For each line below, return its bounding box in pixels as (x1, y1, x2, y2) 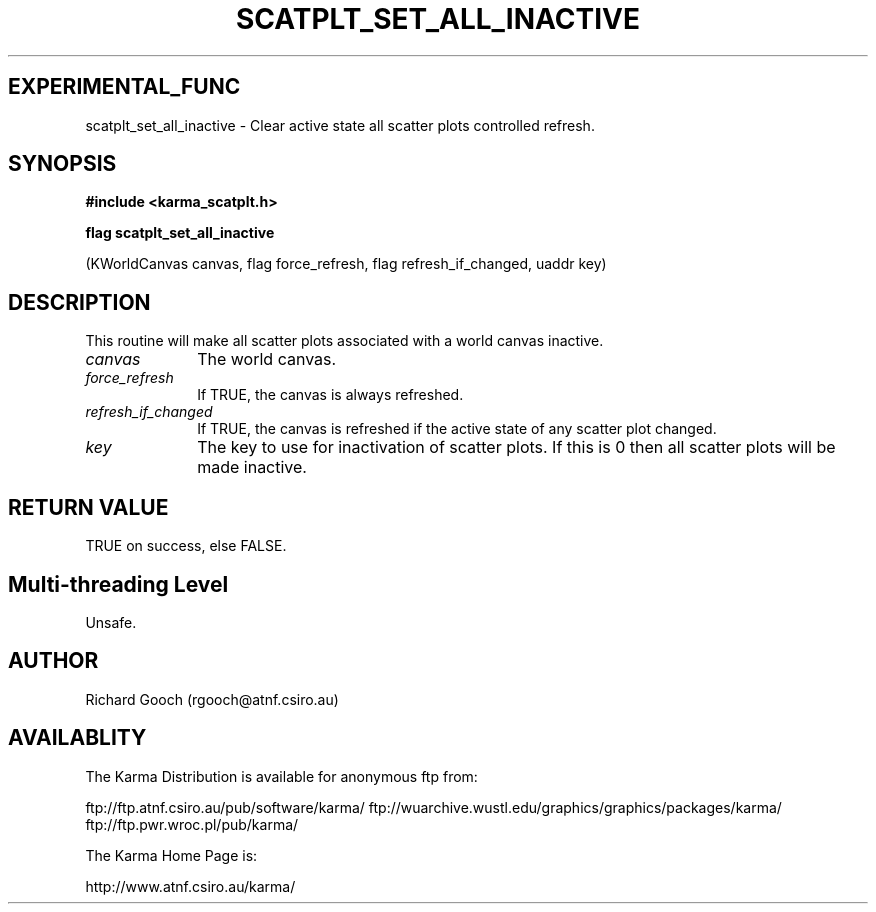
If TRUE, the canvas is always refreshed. (197, 386, 464, 404)
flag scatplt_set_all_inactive (85, 224, 275, 242)
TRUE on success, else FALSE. (85, 537, 287, 555)
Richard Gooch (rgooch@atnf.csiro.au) (85, 690, 339, 708)
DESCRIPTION (8, 289, 151, 315)
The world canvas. (197, 349, 337, 370)
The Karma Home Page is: (85, 846, 258, 864)
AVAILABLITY (8, 725, 147, 751)
